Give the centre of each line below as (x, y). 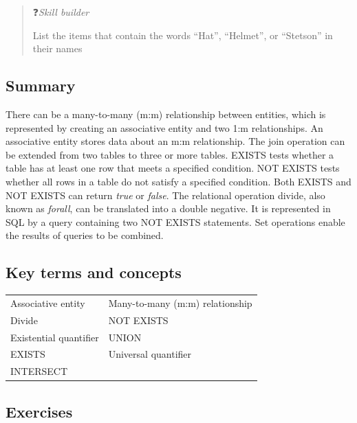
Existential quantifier (55, 337)
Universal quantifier (150, 354)
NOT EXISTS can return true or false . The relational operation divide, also (165, 195)
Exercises (39, 411)
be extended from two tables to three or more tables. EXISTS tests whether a (170, 154)
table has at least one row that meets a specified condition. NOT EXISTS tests (173, 168)
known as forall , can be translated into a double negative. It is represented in (168, 208)
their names (57, 48)
